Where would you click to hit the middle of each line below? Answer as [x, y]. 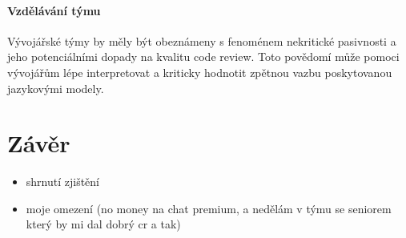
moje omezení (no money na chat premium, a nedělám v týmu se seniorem [209, 208]
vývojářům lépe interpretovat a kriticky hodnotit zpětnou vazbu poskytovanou [200, 72]
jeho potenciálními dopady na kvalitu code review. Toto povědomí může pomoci [203, 56]
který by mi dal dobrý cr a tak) [103, 224]
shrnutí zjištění [63, 182]
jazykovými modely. [56, 88]
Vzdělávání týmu [54, 10]
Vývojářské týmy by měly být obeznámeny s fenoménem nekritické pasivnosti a [202, 40]
